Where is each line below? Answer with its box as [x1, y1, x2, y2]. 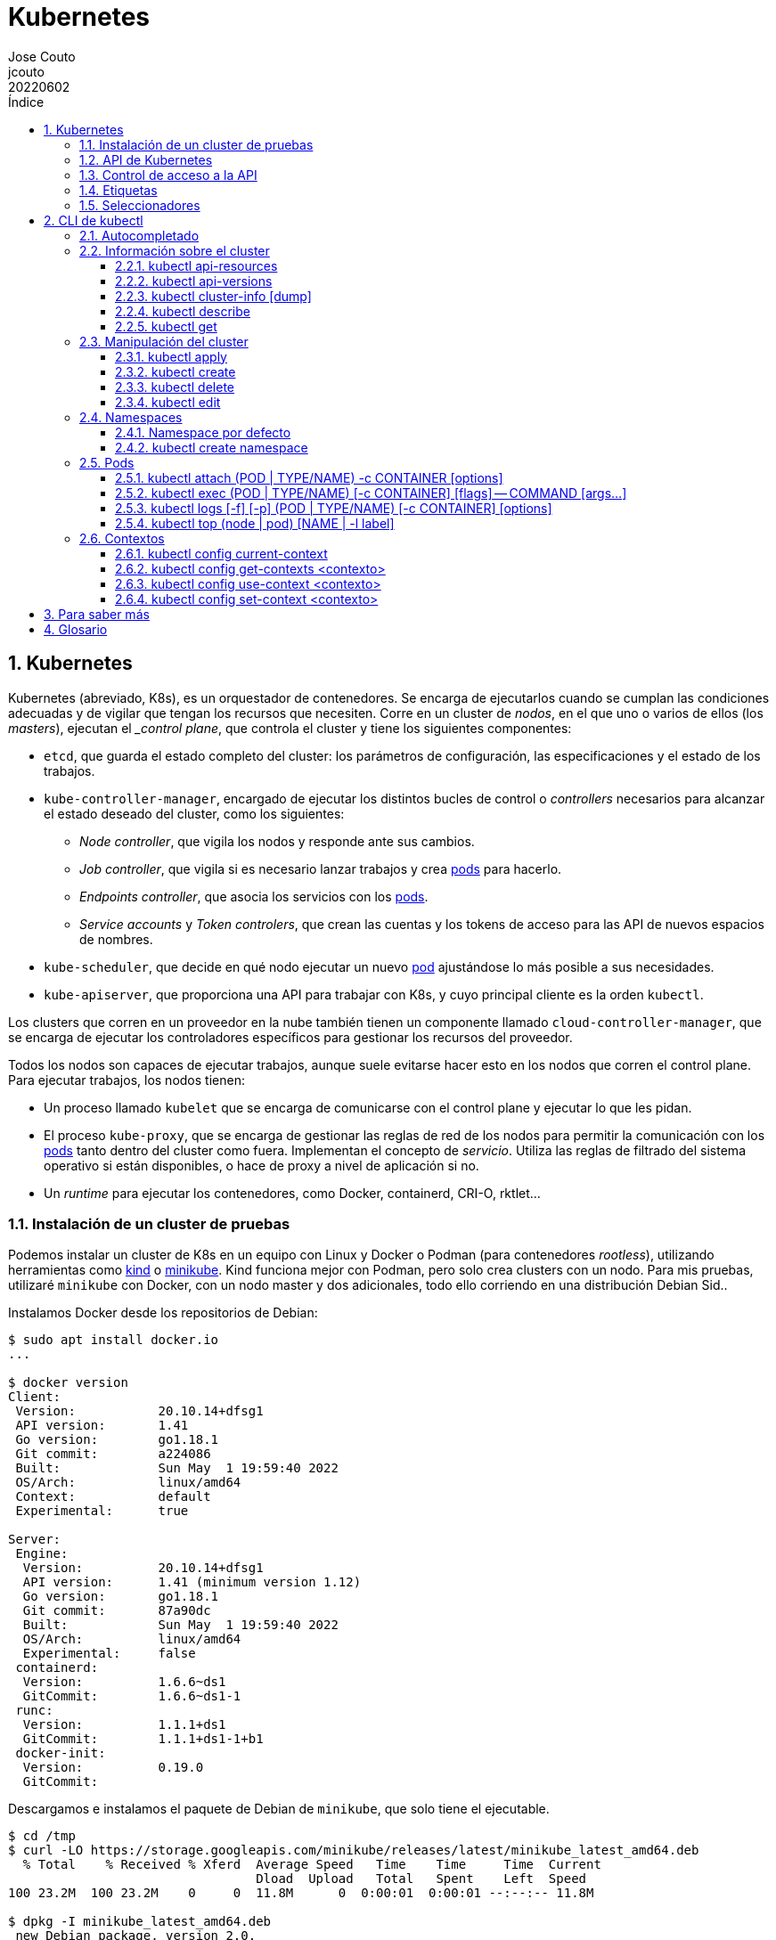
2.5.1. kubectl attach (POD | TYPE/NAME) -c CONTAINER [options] [115, 469, 503, 485]
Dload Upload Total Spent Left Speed [256, 1871, 587, 1887]
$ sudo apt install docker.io [8, 1333, 219, 1348]
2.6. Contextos [79, 530, 165, 546]
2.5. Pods [79, 454, 135, 470]
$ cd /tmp [8, 1829, 76, 1844]
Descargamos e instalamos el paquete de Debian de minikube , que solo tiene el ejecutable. [8, 1801, 550, 1817]
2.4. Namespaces [79, 409, 183, 425]
